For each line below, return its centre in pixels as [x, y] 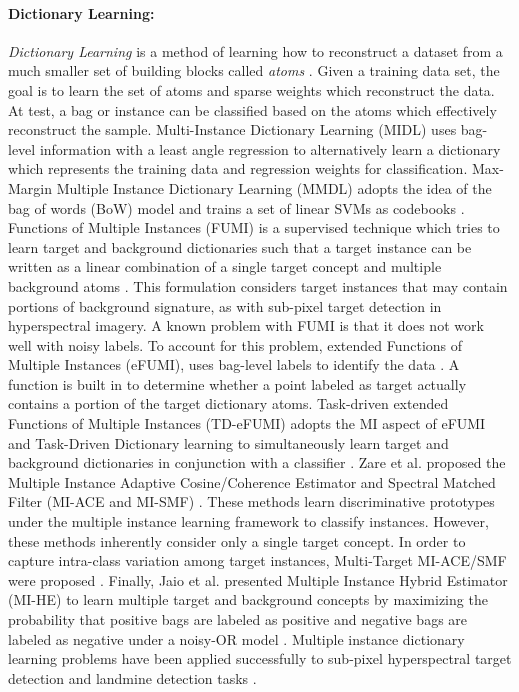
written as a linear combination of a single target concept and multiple [225, 266]
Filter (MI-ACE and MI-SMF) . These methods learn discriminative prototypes [251, 501]
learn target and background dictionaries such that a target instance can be [240, 246]
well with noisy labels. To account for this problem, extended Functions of [235, 344]
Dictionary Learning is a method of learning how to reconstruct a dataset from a [255, 50]
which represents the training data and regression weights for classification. [238, 168]
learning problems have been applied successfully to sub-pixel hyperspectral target [260, 658]
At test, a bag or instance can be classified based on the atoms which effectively [252, 109]
